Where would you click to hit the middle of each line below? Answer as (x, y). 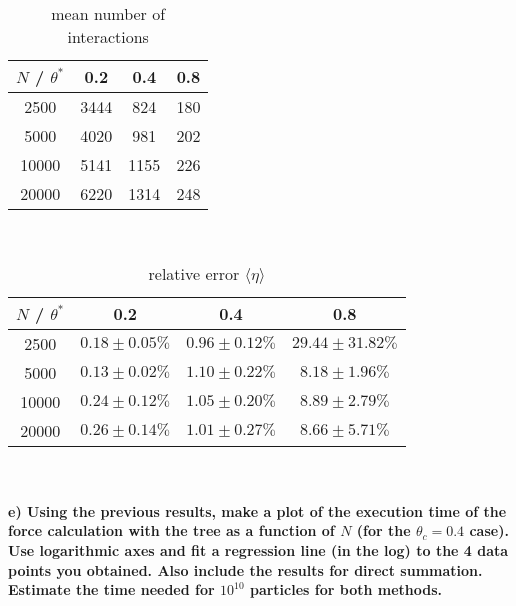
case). (489, 530)
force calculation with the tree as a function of (171, 530)
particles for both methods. (346, 589)
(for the (383, 530)
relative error (194, 273)
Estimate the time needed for (111, 589)
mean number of (108, 13)
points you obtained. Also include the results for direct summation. (245, 569)
